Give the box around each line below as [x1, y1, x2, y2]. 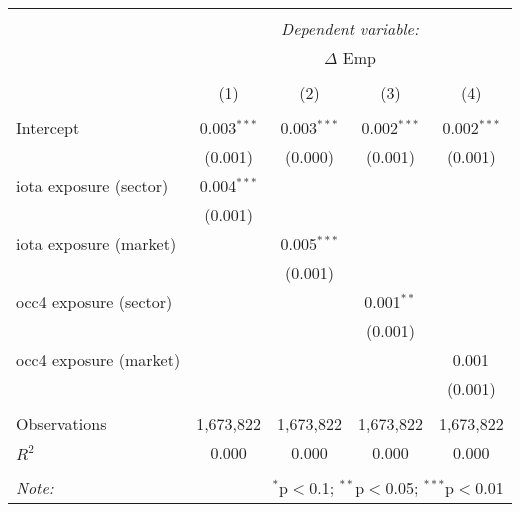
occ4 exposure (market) [16, 348, 181, 371]
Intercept [16, 116, 80, 139]
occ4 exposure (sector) [16, 290, 173, 313]
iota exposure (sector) [16, 174, 169, 197]
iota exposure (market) [16, 232, 177, 255]
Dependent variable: [281, 17, 419, 40]
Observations [16, 412, 107, 435]
